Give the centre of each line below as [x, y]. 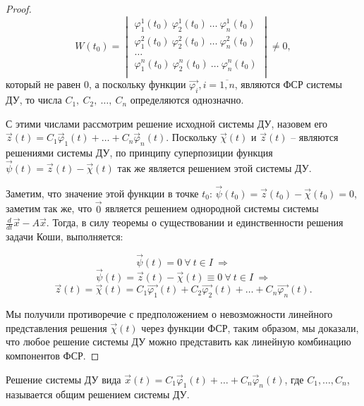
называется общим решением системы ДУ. [98, 394]
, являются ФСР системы [288, 84]
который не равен [43, 84]
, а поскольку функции [137, 84]
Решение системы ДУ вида [63, 379]
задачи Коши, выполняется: [65, 236]
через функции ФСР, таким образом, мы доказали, [250, 327]
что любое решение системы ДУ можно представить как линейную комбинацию [178, 342]
